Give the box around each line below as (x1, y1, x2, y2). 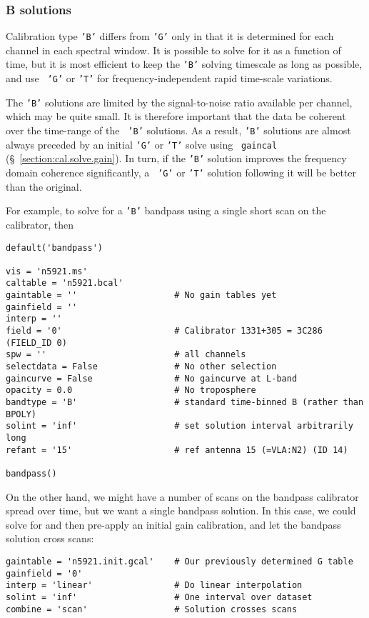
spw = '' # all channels (6, 349, 246, 360)
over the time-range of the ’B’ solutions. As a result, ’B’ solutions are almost (6, 123, 351, 138)
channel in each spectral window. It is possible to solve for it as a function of (6, 42, 341, 57)
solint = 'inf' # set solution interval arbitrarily (6, 421, 353, 432)
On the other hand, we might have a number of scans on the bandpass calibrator (6, 489, 359, 504)
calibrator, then (6, 216, 74, 231)
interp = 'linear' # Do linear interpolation (6, 580, 303, 591)
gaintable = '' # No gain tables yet (6, 290, 277, 301)
